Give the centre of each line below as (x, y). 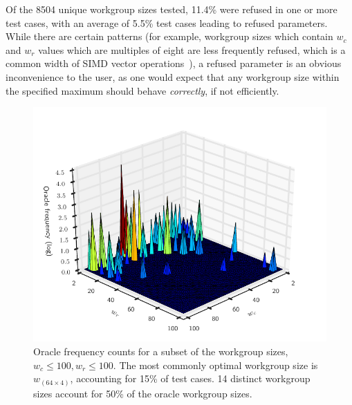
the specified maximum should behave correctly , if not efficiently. (142, 90)
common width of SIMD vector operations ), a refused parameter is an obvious (174, 63)
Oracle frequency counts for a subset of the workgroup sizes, (161, 351)
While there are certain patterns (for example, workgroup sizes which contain (169, 36)
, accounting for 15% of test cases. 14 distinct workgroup (190, 378)
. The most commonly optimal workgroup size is (215, 365)
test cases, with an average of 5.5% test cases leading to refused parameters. (167, 22)
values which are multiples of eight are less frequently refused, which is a (192, 49)
